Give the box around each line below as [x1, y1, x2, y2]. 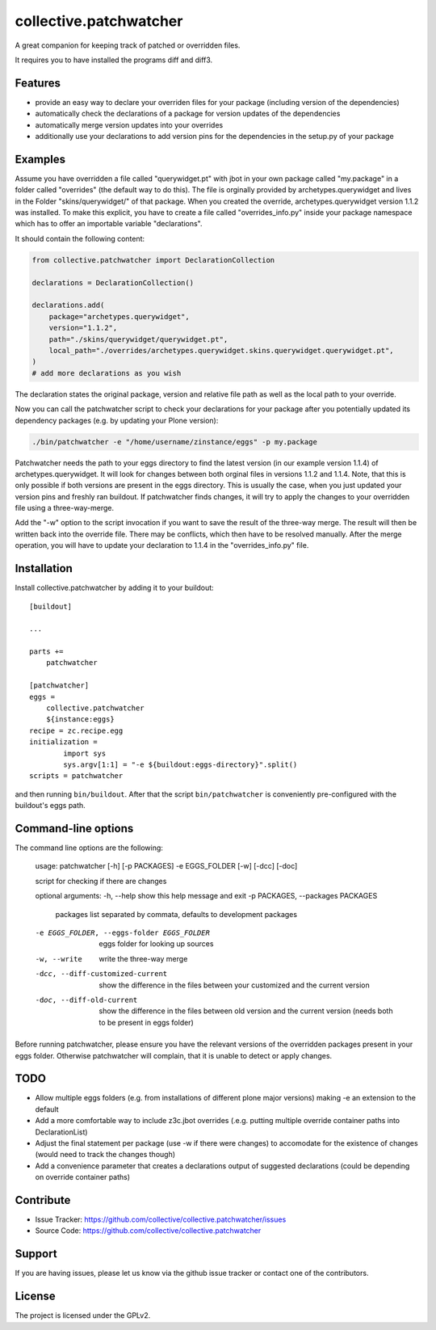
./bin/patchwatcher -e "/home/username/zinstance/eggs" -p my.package [31, 437, 318, 446]
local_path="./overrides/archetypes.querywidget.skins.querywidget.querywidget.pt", [48, 346, 395, 355]
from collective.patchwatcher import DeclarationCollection [31, 255, 275, 264]
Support [15, 1247, 57, 1261]
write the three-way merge [99, 953, 188, 963]
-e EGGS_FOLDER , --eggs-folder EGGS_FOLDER [35, 928, 210, 937]
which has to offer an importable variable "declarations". [15, 219, 203, 229]
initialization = [29, 738, 98, 747]
